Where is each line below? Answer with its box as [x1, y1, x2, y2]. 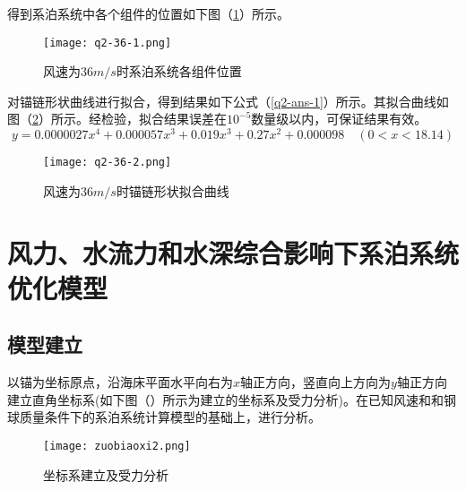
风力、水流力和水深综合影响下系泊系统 [7, 234, 460, 271]
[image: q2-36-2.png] [43, 156, 172, 169]
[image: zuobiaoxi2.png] [43, 439, 191, 452]
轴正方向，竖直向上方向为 [240, 373, 392, 391]
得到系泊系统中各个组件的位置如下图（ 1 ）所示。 [7, 4, 289, 22]
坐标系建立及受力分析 [43, 465, 168, 484]
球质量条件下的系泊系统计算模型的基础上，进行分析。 [7, 408, 321, 426]
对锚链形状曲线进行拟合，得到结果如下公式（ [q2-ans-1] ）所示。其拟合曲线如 [7, 91, 449, 110]
